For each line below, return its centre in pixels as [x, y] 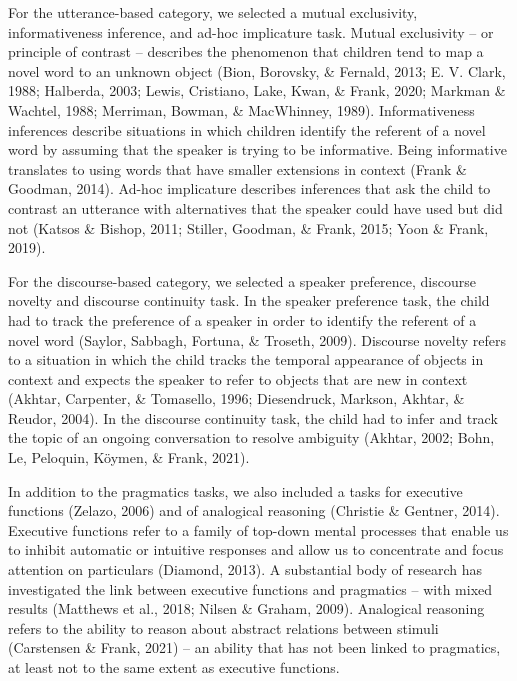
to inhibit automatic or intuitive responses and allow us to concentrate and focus [256, 549]
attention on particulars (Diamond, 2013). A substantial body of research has [245, 569]
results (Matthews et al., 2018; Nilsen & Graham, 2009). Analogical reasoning [246, 608]
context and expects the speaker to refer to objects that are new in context [238, 378]
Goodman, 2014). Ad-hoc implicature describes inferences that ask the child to [249, 188]
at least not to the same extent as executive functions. [174, 667]
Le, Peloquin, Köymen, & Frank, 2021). [129, 457]
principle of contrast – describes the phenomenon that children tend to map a [246, 51]
